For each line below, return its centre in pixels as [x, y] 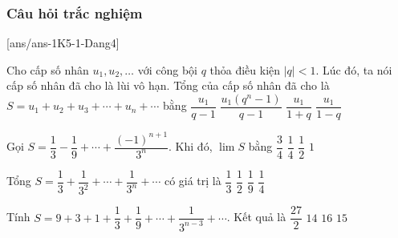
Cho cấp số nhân [48, 69]
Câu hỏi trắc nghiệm [75, 12]
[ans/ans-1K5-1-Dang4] [63, 43]
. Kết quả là [256, 217]
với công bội [167, 69]
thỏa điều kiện [245, 69]
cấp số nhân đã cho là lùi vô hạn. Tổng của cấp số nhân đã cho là [168, 85]
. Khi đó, [191, 146]
